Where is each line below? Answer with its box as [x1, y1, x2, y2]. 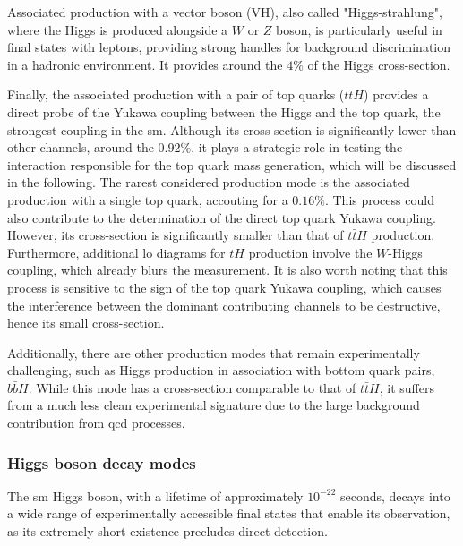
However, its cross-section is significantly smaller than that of [7, 226, 344, 244]
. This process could [324, 190, 434, 209]
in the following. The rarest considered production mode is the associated [7, 173, 410, 192]
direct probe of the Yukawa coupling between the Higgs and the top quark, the [7, 102, 441, 121]
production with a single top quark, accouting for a [7, 190, 288, 209]
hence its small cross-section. [7, 313, 165, 332]
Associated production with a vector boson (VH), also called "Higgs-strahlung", [7, 3, 442, 21]
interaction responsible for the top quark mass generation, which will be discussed [7, 155, 457, 174]
